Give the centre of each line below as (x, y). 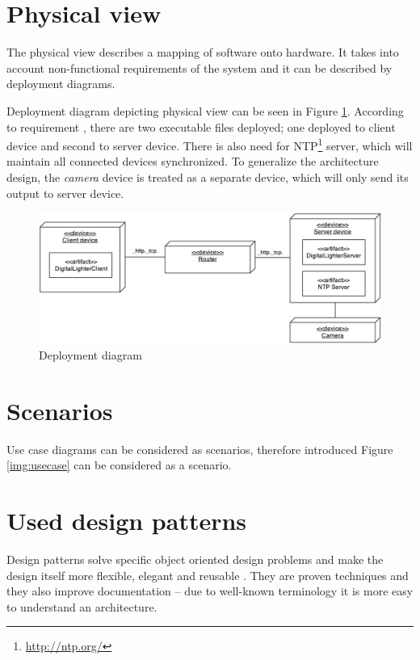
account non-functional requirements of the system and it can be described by (199, 67)
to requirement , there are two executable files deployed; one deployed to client (201, 126)
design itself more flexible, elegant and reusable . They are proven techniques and (208, 575)
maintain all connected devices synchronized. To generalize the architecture (193, 161)
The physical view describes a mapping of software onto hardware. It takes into (203, 52)
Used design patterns (127, 521)
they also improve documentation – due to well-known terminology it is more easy (210, 591)
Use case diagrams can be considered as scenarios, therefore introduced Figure (200, 449)
